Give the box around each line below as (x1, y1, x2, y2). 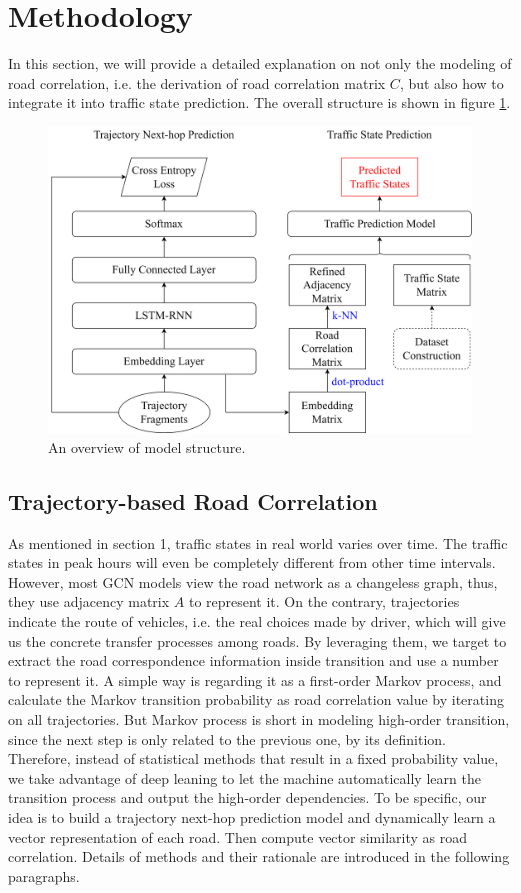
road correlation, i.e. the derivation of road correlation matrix (8, 72, 386, 93)
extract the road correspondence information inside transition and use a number (8, 650, 499, 671)
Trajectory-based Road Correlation (8, 485, 378, 516)
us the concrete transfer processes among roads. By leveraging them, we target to (8, 630, 507, 651)
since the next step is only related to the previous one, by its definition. (8, 728, 446, 749)
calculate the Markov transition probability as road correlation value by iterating (8, 689, 504, 710)
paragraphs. (8, 865, 80, 886)
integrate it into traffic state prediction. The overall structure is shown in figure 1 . (8, 92, 511, 113)
